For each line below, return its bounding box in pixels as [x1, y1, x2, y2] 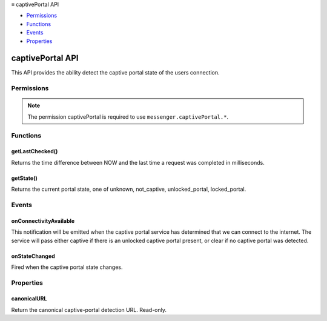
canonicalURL [11, 295, 47, 302]
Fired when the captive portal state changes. [11, 263, 123, 271]
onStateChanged [11, 252, 56, 260]
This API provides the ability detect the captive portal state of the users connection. [11, 69, 220, 76]
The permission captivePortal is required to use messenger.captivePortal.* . [27, 113, 229, 121]
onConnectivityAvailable [11, 217, 75, 224]
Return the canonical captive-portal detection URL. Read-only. [11, 306, 167, 313]
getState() [11, 174, 38, 182]
